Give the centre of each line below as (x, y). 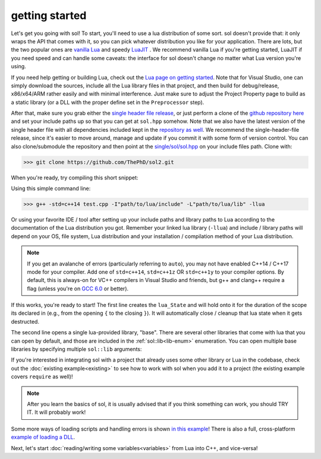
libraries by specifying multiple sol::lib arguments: (76, 349)
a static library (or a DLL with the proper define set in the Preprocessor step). (108, 102)
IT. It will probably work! (56, 412)
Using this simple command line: (51, 188)
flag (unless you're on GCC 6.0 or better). (78, 289)
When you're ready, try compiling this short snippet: (75, 178)
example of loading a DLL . (43, 437)
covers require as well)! (42, 376)
